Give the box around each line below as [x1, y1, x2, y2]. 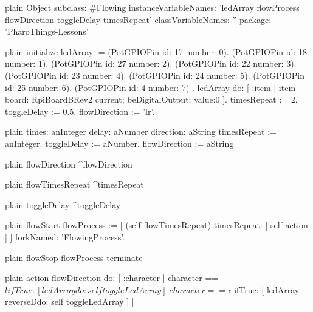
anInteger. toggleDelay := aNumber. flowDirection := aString [5, 137, 234, 149]
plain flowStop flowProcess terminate [5, 251, 143, 263]
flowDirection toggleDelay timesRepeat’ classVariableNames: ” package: [5, 13, 272, 25]
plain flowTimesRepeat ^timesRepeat [5, 178, 144, 191]
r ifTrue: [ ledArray [228, 283, 300, 296]
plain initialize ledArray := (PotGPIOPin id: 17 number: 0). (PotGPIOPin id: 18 [5, 45, 308, 58]
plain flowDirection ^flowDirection [5, 157, 132, 170]
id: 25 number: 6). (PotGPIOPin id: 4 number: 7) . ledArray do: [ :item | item [5, 81, 296, 93]
